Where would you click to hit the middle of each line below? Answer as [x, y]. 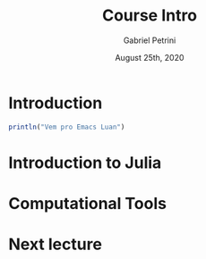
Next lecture [55, 244]
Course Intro [150, 16]
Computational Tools [88, 203]
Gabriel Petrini [150, 40]
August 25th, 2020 [150, 57]
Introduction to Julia [85, 163]
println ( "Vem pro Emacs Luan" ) [67, 127]
